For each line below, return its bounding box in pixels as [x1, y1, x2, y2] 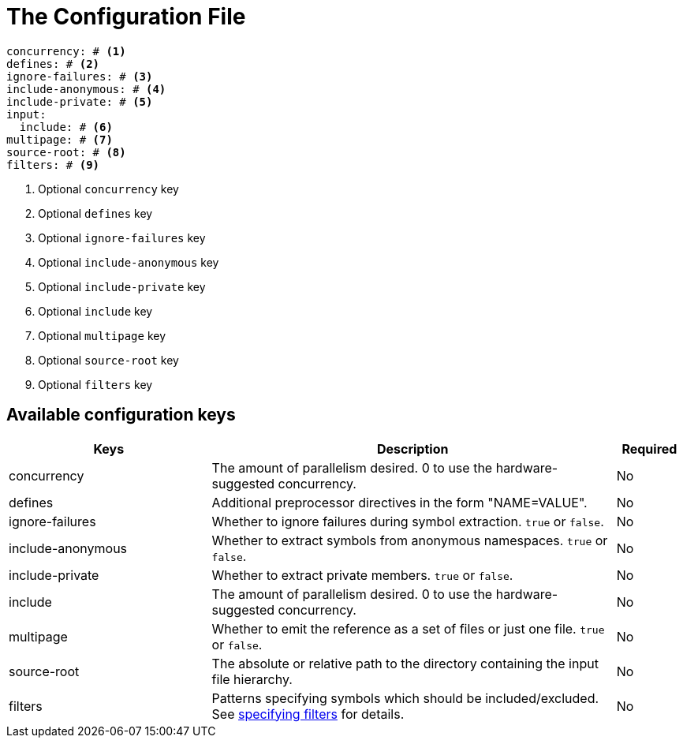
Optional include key [38, 304, 153, 318]
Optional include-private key [38, 279, 206, 293]
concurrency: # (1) [6, 44, 126, 58]
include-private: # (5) [6, 95, 153, 108]
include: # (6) [19, 120, 113, 133]
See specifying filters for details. [211, 705, 405, 722]
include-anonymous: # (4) [6, 82, 166, 95]
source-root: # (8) [6, 145, 126, 159]
